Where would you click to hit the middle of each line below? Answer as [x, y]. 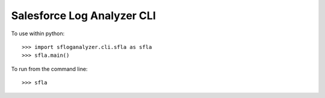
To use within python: [38, 33]
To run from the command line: [49, 69]
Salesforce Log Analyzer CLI [84, 16]
